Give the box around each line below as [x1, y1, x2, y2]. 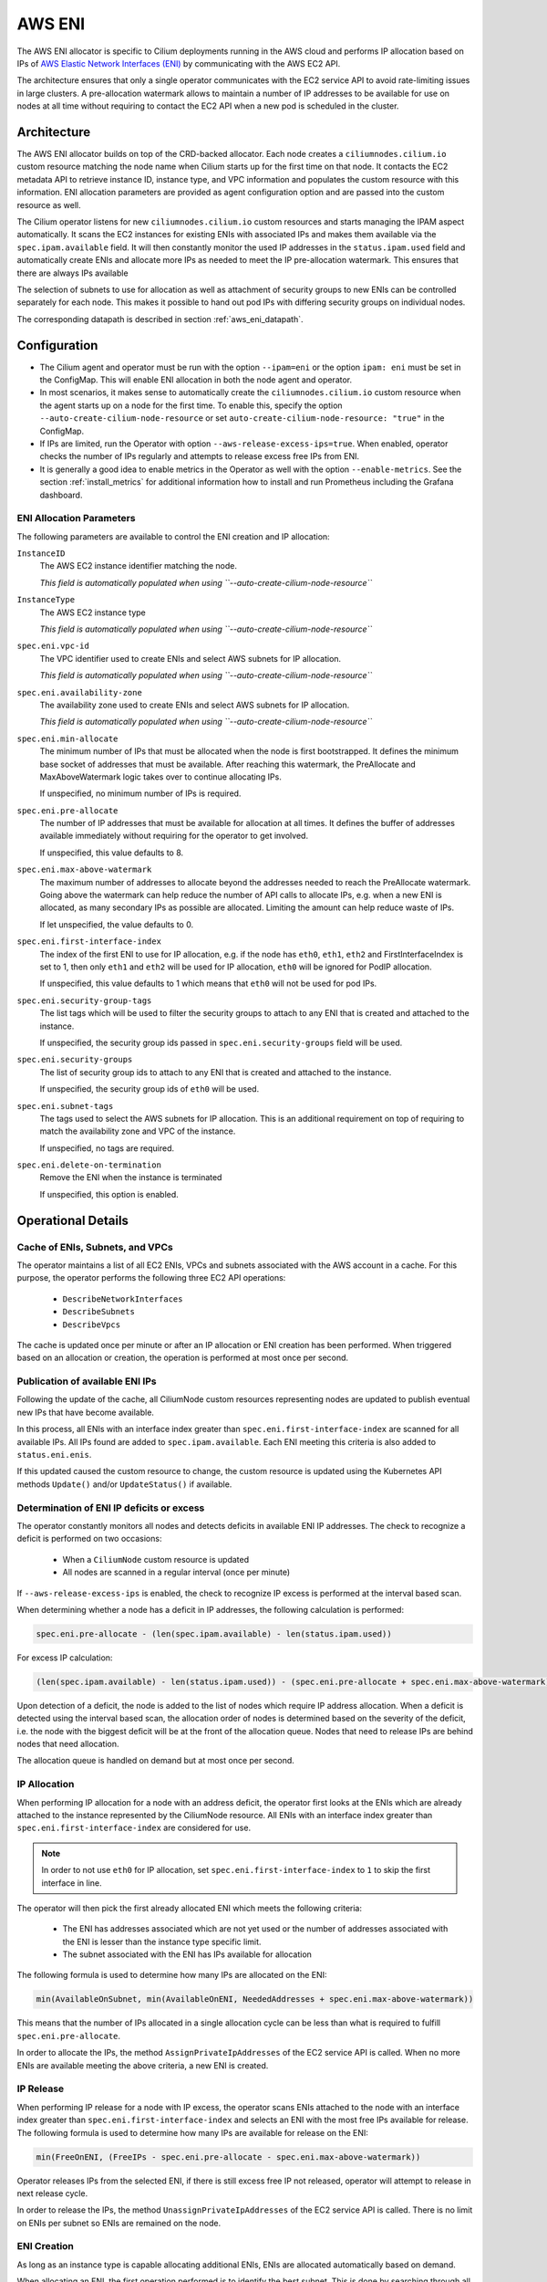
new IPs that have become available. [16, 1407, 155, 1418]
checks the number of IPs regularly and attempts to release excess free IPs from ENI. [39, 451, 360, 462]
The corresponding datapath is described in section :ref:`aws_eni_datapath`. [16, 313, 304, 324]
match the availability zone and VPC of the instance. [39, 1125, 236, 1136]
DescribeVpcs [62, 1319, 121, 1330]
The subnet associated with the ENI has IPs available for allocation [62, 1949, 312, 1960]
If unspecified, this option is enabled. [39, 1188, 180, 1199]
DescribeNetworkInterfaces [62, 1293, 183, 1304]
